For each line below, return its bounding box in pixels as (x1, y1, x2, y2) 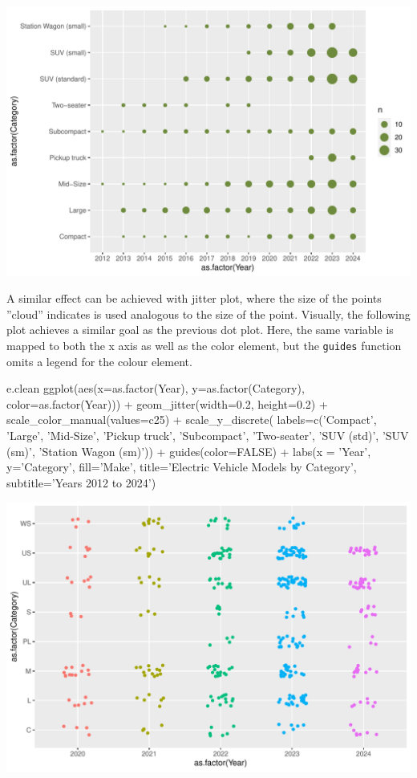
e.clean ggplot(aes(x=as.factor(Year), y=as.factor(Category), (6, 380, 305, 397)
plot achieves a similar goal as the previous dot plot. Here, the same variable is (6, 321, 394, 338)
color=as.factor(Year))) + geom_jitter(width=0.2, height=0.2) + (6, 395, 328, 412)
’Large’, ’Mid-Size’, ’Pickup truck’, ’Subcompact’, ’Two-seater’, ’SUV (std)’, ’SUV (6, 427, 409, 444)
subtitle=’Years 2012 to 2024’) (6, 474, 156, 491)
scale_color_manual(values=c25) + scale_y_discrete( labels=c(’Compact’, (6, 411, 377, 428)
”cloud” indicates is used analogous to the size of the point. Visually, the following (6, 305, 411, 322)
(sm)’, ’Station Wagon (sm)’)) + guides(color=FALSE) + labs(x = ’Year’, (6, 442, 371, 459)
